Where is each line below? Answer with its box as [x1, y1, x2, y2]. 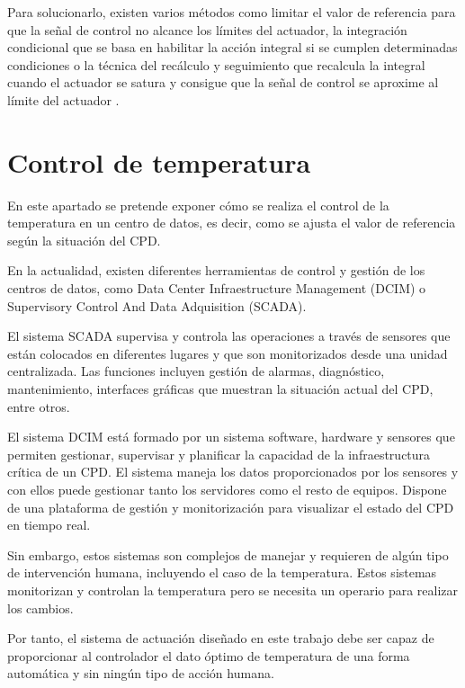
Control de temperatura [7, 143, 311, 180]
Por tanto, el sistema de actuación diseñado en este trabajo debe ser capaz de [7, 629, 434, 648]
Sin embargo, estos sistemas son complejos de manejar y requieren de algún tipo [7, 545, 449, 564]
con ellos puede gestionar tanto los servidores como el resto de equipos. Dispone [7, 480, 447, 498]
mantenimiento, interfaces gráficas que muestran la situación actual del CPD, [7, 380, 434, 398]
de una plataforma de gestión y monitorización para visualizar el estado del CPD [7, 497, 454, 516]
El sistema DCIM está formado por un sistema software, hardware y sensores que [7, 427, 455, 446]
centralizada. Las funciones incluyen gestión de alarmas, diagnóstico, [7, 362, 385, 380]
